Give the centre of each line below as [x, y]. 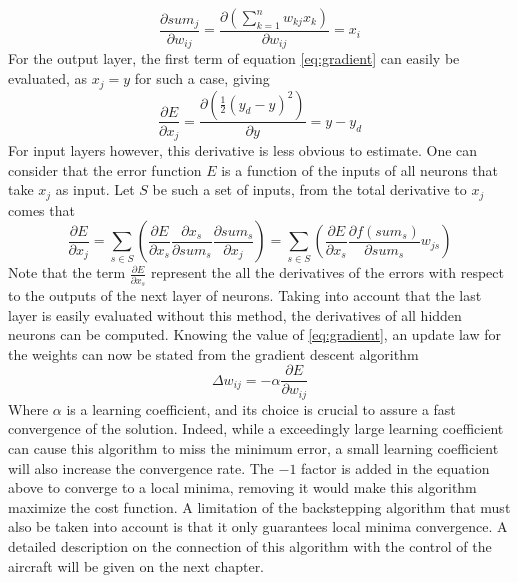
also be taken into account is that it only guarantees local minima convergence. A [258, 526]
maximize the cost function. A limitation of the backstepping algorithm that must [259, 506]
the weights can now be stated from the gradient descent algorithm [213, 353]
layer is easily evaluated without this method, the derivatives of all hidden [235, 314]
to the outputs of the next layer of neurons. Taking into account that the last [245, 294]
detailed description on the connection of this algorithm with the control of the [250, 546]
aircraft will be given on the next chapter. [136, 565]
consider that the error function [105, 169]
